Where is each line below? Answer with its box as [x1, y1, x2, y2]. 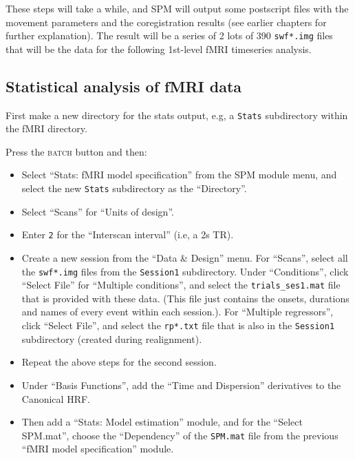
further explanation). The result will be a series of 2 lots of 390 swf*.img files [6, 28, 333, 43]
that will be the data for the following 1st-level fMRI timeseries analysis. [6, 41, 312, 56]
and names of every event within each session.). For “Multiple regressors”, [21, 304, 334, 319]
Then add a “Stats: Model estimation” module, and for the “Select [21, 415, 303, 429]
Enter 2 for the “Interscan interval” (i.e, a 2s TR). [21, 227, 234, 242]
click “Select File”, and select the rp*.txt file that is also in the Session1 [21, 318, 335, 333]
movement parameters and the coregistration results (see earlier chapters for [6, 14, 327, 29]
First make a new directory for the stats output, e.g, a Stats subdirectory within [6, 107, 348, 122]
